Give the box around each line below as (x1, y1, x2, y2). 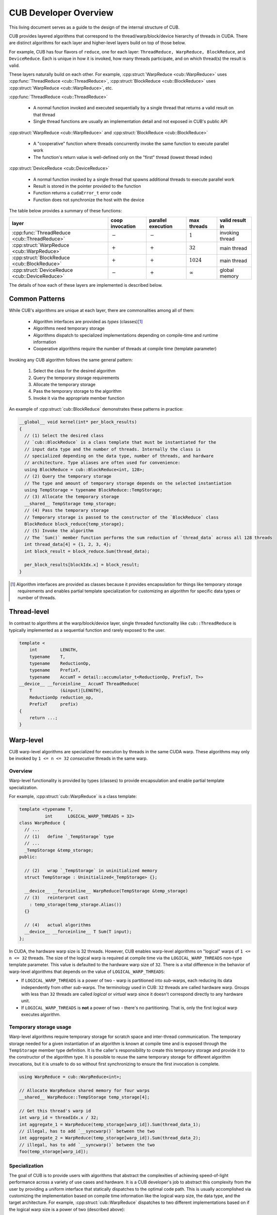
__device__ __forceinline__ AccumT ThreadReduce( (19, 681, 140, 687)
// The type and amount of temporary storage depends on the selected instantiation (24, 480, 232, 486)
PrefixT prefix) (29, 701, 79, 707)
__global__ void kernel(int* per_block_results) (19, 419, 137, 425)
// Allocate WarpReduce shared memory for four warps (19, 1088, 150, 1093)
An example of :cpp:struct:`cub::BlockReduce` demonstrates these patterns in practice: (9, 406, 184, 412)
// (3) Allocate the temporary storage (24, 494, 119, 500)
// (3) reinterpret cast (24, 895, 89, 901)
